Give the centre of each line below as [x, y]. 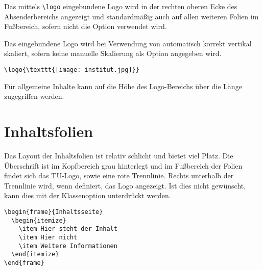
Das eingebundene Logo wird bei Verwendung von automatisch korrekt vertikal [128, 43]
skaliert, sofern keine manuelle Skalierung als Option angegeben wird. [113, 53]
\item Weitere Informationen [68, 246]
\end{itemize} [35, 254]
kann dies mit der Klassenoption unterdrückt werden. [88, 195]
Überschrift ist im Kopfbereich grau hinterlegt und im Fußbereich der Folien [123, 165]
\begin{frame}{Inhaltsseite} [54, 212]
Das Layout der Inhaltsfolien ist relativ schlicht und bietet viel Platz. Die [119, 155]
